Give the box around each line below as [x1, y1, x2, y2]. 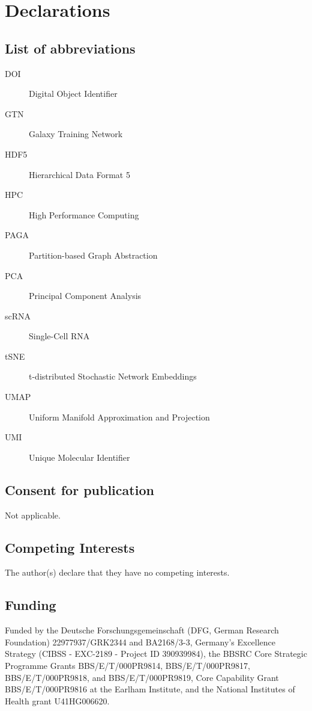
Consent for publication [5, 480, 154, 499]
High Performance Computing [29, 208, 139, 221]
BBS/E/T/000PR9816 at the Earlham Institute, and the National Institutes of [5, 683, 295, 695]
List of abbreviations [5, 38, 136, 57]
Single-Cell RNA [29, 330, 90, 342]
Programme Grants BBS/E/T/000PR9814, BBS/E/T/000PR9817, [5, 659, 250, 672]
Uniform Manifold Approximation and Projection [29, 410, 210, 423]
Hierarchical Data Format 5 [29, 168, 130, 180]
